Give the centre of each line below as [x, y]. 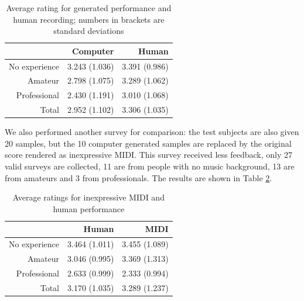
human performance [89, 208]
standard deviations [89, 31]
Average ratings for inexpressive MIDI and [88, 197]
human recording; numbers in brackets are [89, 19]
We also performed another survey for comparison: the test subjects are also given [152, 132]
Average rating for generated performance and [89, 8]
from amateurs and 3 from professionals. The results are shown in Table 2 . [139, 177]
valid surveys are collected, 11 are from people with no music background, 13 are [150, 166]
